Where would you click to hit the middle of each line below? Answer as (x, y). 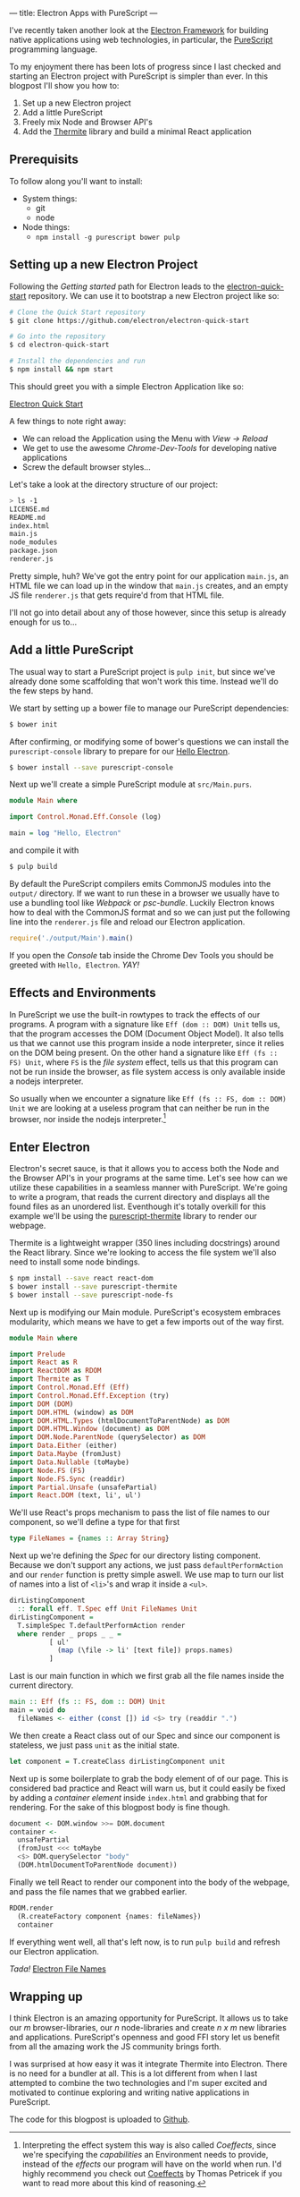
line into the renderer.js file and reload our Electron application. (127, 922)
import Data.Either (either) (63, 1446)
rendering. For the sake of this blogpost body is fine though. (120, 1807)
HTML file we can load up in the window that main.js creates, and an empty (149, 585)
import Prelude (37, 1354)
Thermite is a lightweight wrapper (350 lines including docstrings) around (145, 1243)
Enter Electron (50, 1147)
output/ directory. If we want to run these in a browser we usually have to (144, 893)
